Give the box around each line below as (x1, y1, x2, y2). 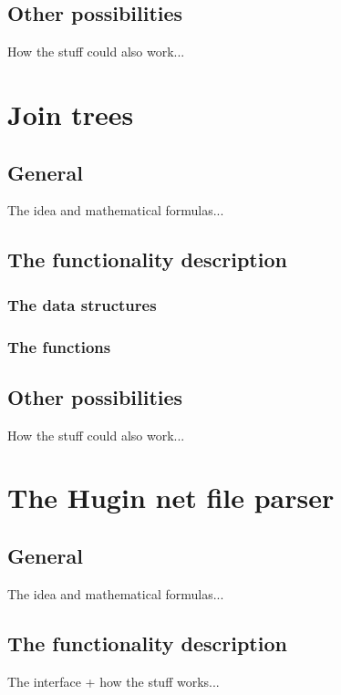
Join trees (7, 95, 134, 132)
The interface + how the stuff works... (7, 671, 220, 690)
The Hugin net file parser (7, 479, 335, 516)
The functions (7, 335, 111, 358)
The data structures (7, 293, 157, 316)
